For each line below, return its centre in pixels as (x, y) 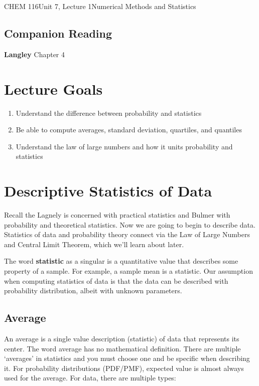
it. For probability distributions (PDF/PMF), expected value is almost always (124, 368)
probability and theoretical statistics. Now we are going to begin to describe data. (130, 224)
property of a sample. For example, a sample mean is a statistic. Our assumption (128, 270)
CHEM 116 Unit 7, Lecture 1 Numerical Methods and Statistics (100, 6)
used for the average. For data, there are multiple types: (90, 378)
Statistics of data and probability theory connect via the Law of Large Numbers (127, 234)
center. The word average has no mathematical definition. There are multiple (122, 348)
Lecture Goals (53, 88)
